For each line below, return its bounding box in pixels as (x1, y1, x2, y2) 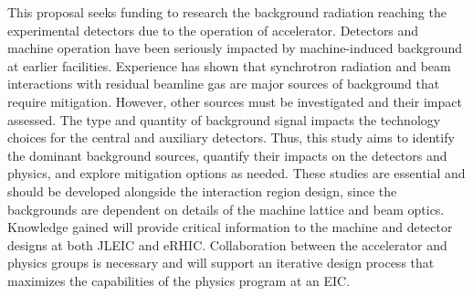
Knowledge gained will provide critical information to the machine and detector (7, 217, 453, 237)
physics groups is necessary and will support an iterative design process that (7, 253, 435, 272)
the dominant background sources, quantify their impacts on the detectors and (7, 145, 447, 164)
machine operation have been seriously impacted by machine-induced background (7, 38, 463, 58)
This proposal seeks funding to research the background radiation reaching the (7, 3, 447, 21)
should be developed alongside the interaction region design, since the (7, 181, 397, 200)
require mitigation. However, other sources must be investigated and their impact (7, 91, 462, 111)
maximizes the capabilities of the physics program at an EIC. (7, 270, 351, 290)
